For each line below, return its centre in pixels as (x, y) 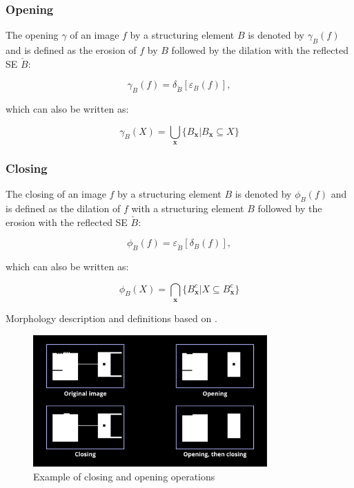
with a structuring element (188, 208)
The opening (32, 35)
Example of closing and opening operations (124, 476)
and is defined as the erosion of (71, 50)
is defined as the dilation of (63, 208)
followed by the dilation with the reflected (260, 50)
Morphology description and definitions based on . (111, 318)
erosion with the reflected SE (67, 222)
